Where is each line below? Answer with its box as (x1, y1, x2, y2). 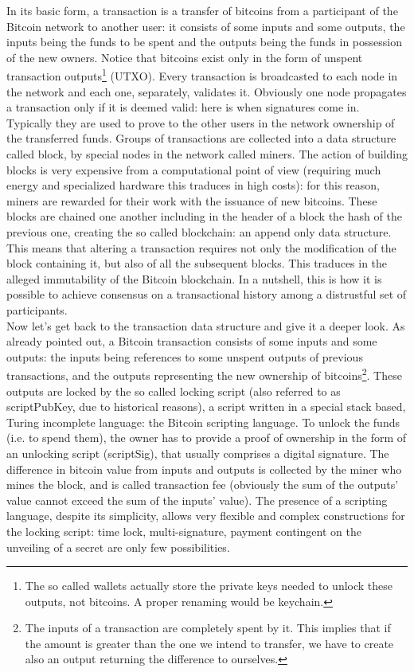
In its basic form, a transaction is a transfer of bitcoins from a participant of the (6, 2, 398, 18)
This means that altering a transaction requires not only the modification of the (6, 239, 396, 256)
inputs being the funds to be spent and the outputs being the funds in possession (6, 33, 402, 50)
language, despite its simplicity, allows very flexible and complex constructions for (6, 507, 405, 524)
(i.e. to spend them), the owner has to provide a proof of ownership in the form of (6, 429, 407, 446)
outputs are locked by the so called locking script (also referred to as (6, 382, 341, 399)
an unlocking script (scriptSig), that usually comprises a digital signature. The (6, 444, 389, 461)
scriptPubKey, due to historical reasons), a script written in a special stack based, (6, 398, 406, 415)
